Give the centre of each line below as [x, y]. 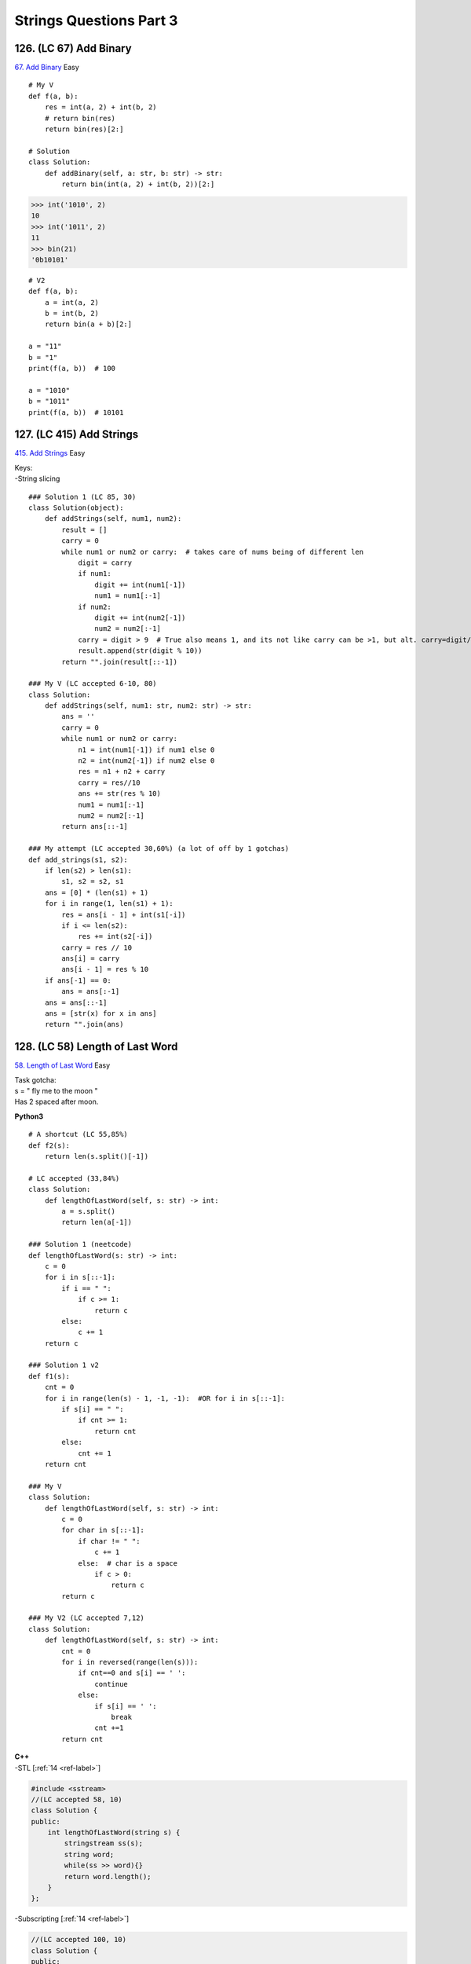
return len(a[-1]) [97, 1222]
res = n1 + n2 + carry [122, 771]
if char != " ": [109, 1541]
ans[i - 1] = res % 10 [105, 969]
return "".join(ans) [84, 1024]
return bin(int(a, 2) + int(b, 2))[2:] [138, 184]
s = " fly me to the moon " [56, 1091]
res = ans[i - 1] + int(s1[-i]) [124, 914]
